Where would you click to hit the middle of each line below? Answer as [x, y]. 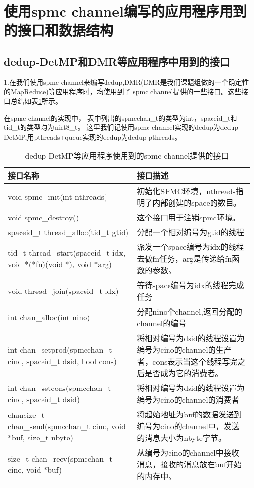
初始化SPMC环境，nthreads [186, 191]
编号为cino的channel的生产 [184, 350]
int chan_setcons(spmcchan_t [60, 388]
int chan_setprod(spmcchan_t [60, 350]
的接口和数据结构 [59, 30]
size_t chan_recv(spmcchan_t [60, 459]
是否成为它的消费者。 [184, 373]
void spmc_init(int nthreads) [58, 196]
